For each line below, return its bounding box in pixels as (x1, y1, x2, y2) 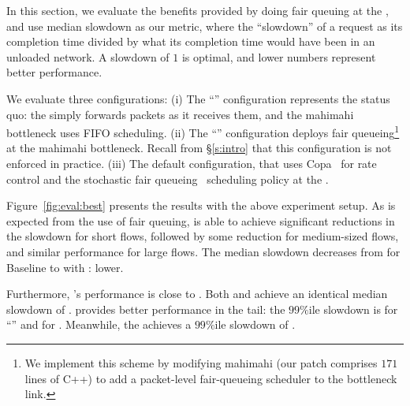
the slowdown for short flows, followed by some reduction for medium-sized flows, (6, 228, 399, 244)
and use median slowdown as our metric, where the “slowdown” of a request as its (6, 17, 403, 34)
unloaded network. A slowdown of (6, 48, 170, 65)
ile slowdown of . (214, 316, 296, 333)
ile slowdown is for (308, 300, 398, 317)
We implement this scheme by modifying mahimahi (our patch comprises (24, 354, 378, 371)
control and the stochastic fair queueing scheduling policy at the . (6, 170, 329, 187)
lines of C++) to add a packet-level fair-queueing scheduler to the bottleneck (24, 370, 397, 386)
